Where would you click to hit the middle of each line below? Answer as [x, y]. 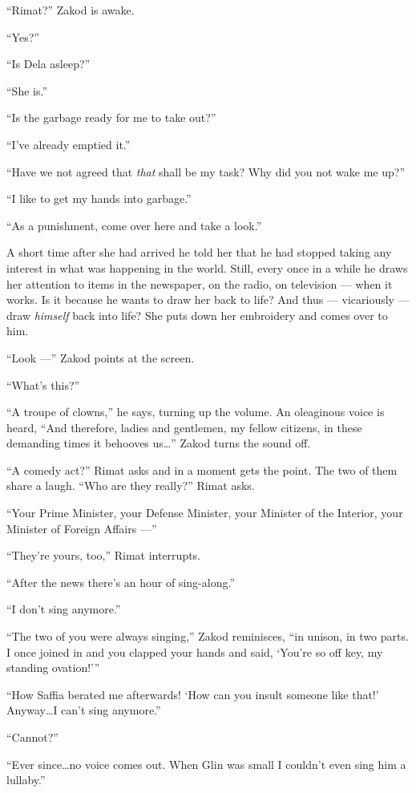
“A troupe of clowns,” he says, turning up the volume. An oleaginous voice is [196, 412]
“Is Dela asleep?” [48, 64]
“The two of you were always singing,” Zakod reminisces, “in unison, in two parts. [208, 636]
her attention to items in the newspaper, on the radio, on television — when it [200, 283]
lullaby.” [26, 780]
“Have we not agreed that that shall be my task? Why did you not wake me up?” [206, 171]
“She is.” [27, 90]
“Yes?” [23, 36]
